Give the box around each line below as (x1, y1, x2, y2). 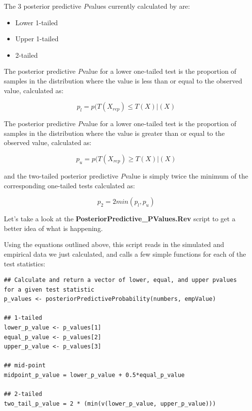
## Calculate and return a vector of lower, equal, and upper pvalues (4, 277, 237, 284)
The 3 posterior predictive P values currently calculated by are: (4, 1, 190, 11)
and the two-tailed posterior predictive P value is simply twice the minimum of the (4, 170, 248, 181)
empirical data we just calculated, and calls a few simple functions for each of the (4, 248, 246, 259)
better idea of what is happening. (4, 223, 103, 233)
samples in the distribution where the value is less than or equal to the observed (4, 75, 242, 85)
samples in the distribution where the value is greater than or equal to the (4, 128, 225, 138)
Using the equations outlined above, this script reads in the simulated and (4, 239, 224, 249)
